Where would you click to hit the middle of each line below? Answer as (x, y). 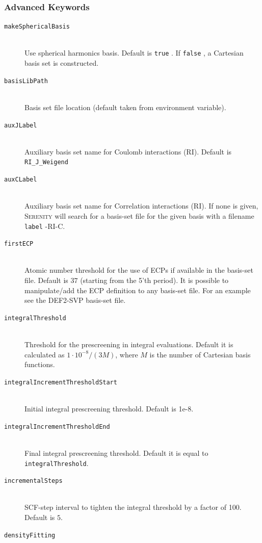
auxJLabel (21, 125)
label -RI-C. (45, 226)
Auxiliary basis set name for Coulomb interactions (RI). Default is (128, 151)
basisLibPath (26, 81)
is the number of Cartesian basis (200, 354)
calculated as (45, 354)
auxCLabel (21, 180)
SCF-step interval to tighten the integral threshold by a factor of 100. (133, 507)
